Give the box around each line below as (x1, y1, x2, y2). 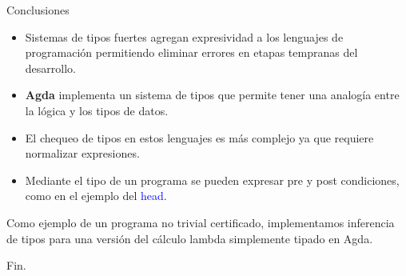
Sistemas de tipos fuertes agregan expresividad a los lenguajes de (25, 28, 344, 45)
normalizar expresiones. (25, 145, 140, 162)
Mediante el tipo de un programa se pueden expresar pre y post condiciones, (25, 171, 400, 188)
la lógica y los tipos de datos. (25, 102, 169, 118)
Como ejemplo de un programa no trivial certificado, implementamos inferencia (6, 214, 395, 230)
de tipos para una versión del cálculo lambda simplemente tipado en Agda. (6, 230, 373, 246)
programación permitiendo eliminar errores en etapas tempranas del (25, 44, 358, 61)
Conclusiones (6, 2, 70, 18)
